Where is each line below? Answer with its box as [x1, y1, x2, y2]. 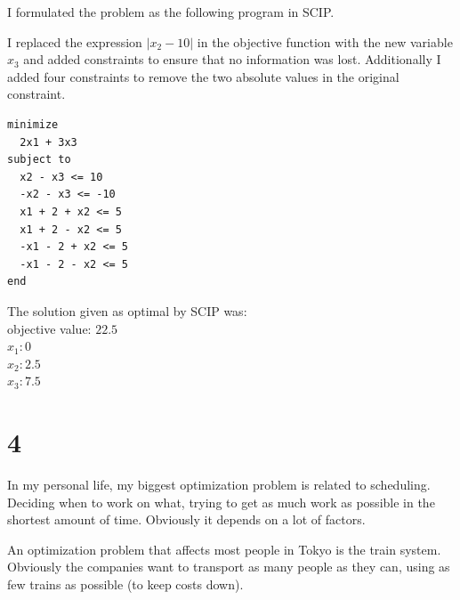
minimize [7, 118, 59, 131]
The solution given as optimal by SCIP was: [7, 301, 247, 320]
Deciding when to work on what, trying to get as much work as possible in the [7, 492, 435, 511]
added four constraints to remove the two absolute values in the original [7, 67, 399, 85]
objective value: [7, 319, 92, 337]
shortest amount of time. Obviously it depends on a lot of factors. [7, 510, 366, 529]
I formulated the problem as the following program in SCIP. [7, 3, 335, 20]
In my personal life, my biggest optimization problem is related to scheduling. [7, 475, 431, 493]
